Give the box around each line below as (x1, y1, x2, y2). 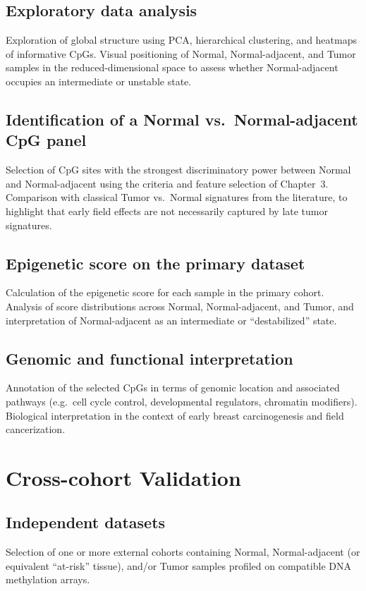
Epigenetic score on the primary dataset (6, 252, 305, 274)
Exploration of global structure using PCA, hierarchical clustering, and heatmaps (6, 32, 357, 47)
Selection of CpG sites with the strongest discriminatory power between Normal (6, 162, 351, 177)
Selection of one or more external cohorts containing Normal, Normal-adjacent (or (6, 544, 360, 559)
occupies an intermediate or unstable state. (6, 73, 192, 88)
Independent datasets (6, 511, 166, 533)
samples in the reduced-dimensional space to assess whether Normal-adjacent (6, 60, 338, 75)
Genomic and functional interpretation (6, 347, 293, 369)
